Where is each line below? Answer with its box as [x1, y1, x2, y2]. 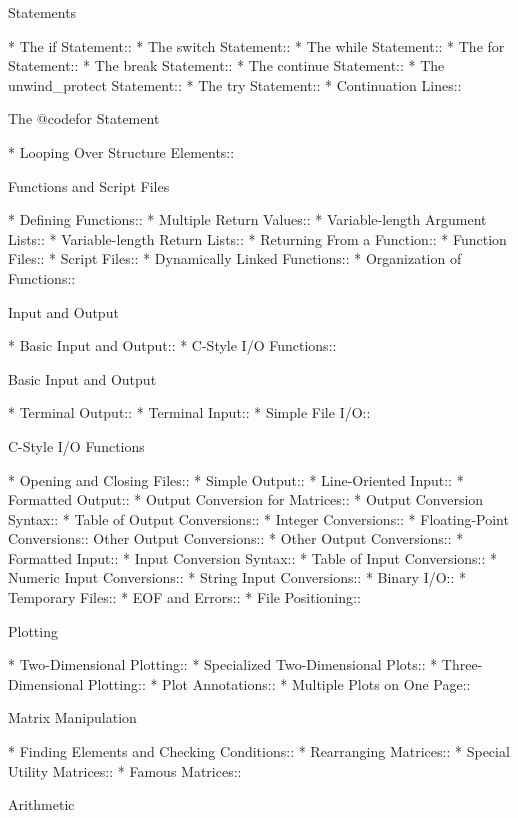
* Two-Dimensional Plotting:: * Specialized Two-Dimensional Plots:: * [8, 654, 438, 675]
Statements [8, 2, 77, 22]
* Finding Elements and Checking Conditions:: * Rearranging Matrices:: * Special [8, 741, 510, 762]
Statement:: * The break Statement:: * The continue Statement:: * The [8, 55, 445, 76]
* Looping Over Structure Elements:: [8, 141, 235, 162]
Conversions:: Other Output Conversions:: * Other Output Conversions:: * [8, 528, 464, 549]
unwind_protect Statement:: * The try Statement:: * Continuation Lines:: [8, 74, 462, 95]
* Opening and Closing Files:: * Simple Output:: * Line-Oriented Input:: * [8, 469, 464, 490]
